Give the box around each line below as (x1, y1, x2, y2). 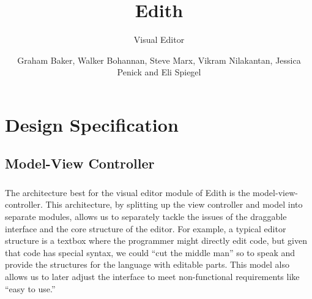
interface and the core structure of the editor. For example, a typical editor (5, 222, 286, 235)
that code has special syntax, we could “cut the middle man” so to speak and (5, 246, 295, 259)
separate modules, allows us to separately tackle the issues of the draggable (5, 210, 287, 222)
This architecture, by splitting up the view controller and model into (45, 198, 303, 211)
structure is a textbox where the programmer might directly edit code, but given (5, 234, 307, 247)
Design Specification (5, 112, 179, 137)
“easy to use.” (5, 282, 56, 295)
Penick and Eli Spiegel (117, 66, 201, 78)
